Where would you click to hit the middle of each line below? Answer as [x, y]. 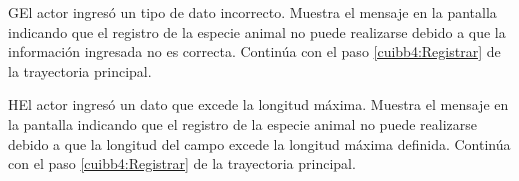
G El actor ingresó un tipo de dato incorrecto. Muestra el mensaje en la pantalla [252, 12]
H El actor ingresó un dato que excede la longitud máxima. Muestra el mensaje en [258, 104]
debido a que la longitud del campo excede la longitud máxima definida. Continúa [259, 143]
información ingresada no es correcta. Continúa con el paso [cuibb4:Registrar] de [254, 51]
